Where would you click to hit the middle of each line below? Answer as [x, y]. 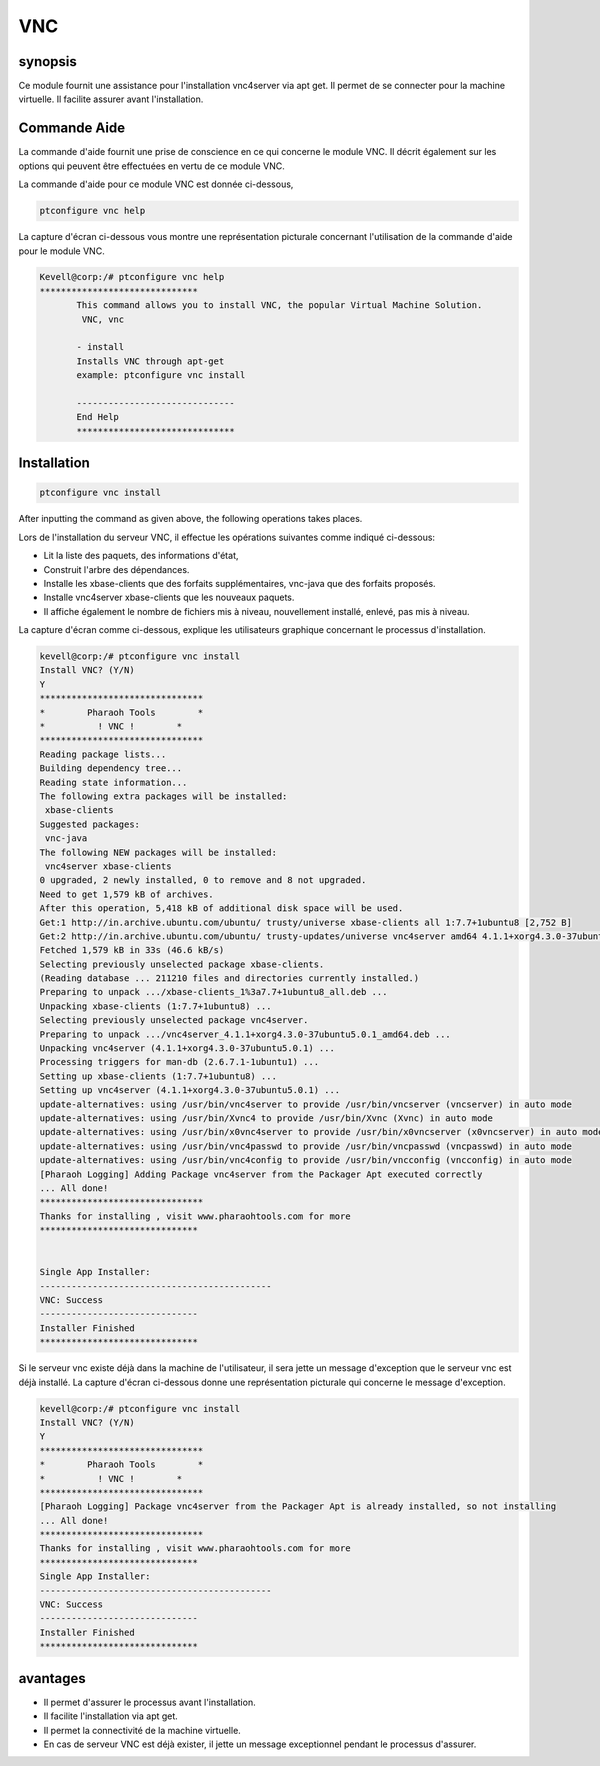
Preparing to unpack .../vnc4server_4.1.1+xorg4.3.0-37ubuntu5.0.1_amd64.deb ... [245, 1034]
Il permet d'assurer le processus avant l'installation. [149, 1702]
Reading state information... [113, 782]
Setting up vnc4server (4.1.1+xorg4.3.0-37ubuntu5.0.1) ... [190, 1090]
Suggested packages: [89, 824]
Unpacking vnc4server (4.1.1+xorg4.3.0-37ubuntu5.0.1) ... [187, 1048]
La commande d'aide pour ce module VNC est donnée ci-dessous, [156, 184]
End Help [98, 417]
